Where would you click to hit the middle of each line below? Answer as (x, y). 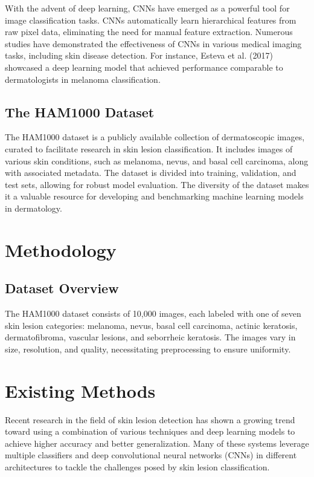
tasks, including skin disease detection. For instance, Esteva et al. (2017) (139, 55)
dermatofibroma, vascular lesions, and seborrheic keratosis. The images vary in (150, 337)
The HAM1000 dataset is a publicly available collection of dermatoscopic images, (155, 137)
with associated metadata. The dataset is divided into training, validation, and (151, 173)
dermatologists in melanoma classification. (83, 79)
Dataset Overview (62, 288)
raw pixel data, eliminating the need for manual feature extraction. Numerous (149, 32)
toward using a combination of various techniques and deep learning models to (150, 431)
